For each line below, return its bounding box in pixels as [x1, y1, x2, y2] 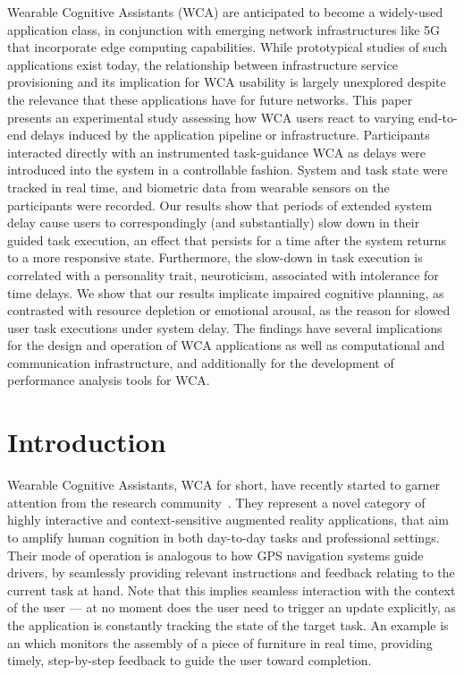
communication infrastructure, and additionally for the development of [7, 353, 394, 372]
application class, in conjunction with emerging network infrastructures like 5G [7, 20, 441, 38]
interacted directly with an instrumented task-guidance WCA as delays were [7, 142, 426, 161]
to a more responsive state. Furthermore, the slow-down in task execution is [7, 248, 423, 267]
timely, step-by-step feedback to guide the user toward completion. [7, 651, 372, 670]
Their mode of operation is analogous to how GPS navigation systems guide [7, 545, 424, 564]
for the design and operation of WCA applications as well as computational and [7, 336, 445, 355]
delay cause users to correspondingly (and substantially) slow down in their [7, 213, 420, 232]
